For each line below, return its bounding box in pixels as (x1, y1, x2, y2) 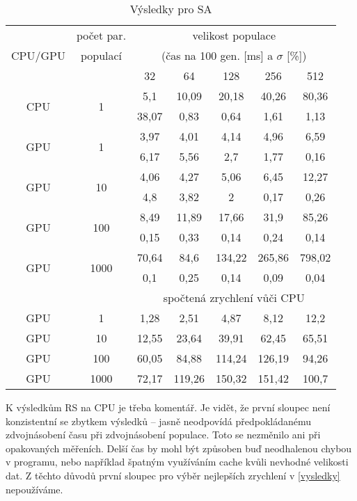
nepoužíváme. (6, 482, 63, 496)
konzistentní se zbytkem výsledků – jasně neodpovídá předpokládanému (6, 413, 312, 428)
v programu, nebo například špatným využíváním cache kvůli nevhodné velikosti (6, 454, 349, 469)
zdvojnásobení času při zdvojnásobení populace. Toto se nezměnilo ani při (6, 427, 321, 442)
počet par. (76, 27, 127, 43)
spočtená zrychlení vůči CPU (163, 289, 305, 305)
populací (80, 47, 122, 63)
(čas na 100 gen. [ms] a (161, 47, 273, 63)
